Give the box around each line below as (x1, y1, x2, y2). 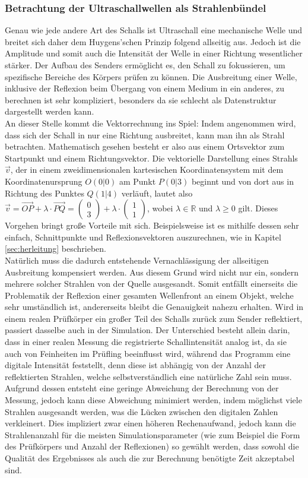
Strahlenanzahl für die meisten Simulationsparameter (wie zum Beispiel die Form (5, 428, 300, 441)
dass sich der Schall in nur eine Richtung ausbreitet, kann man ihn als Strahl (5, 128, 285, 141)
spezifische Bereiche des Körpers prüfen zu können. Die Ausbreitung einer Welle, (5, 70, 297, 83)
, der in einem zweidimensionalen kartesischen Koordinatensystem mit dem (10, 163, 284, 176)
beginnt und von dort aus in (191, 175, 294, 187)
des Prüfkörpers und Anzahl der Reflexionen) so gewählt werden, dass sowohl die (5, 440, 299, 452)
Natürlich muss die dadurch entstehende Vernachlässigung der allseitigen (5, 254, 269, 266)
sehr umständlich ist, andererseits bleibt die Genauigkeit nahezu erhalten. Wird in (5, 300, 304, 313)
